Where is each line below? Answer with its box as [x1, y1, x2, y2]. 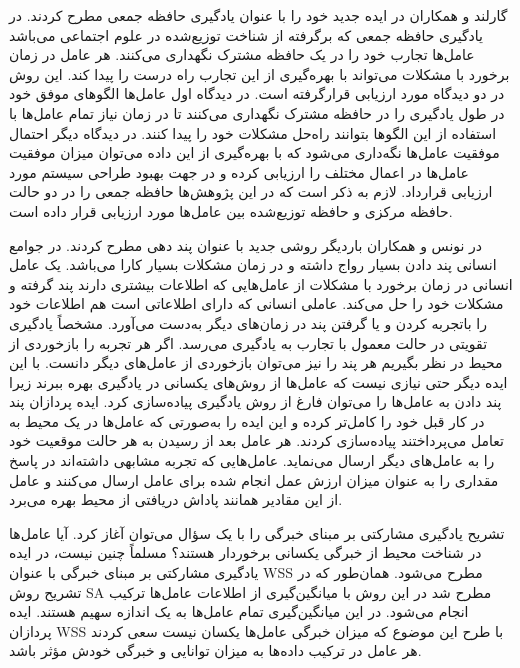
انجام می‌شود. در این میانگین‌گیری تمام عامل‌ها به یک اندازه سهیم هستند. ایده [9, 601, 469, 622]
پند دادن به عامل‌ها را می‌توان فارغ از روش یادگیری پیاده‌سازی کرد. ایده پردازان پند [9, 391, 502, 412]
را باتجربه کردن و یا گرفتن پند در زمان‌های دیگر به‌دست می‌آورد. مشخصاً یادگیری [9, 312, 487, 333]
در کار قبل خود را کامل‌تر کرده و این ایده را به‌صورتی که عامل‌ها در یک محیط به [9, 410, 485, 431]
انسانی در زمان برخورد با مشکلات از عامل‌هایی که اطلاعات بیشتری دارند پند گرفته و [9, 273, 513, 294]
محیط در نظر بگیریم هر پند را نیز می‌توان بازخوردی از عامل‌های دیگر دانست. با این [9, 352, 503, 373]
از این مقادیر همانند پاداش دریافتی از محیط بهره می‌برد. [9, 489, 343, 510]
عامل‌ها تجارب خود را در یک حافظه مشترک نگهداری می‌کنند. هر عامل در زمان [9, 44, 475, 65]
